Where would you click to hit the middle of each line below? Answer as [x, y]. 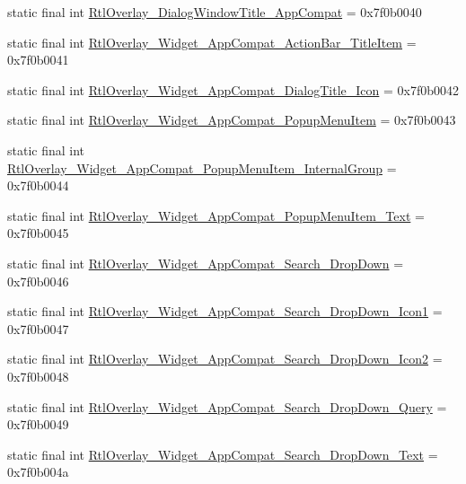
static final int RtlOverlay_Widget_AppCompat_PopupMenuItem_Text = [216, 215]
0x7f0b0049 [38, 424]
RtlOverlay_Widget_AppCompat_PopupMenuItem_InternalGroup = [202, 167]
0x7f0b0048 [38, 376]
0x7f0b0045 [38, 233]
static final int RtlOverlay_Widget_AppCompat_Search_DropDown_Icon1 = [225, 311]
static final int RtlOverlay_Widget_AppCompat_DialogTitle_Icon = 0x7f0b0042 [233, 89]
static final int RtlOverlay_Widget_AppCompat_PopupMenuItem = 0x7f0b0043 [232, 120]
